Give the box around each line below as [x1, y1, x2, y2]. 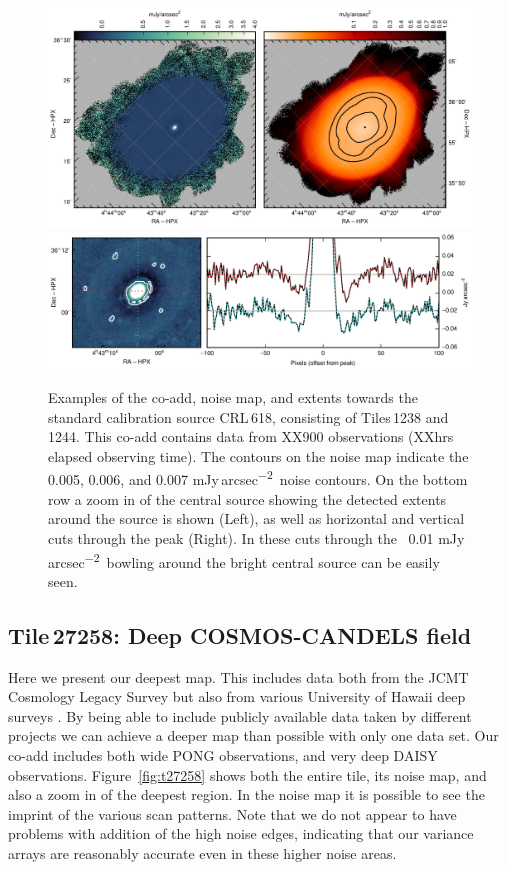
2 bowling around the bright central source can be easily [93, 548, 440, 572]
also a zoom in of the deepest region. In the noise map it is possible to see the [8, 784, 485, 805]
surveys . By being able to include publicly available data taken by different [8, 705, 472, 726]
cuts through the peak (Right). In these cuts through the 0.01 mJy [48, 527, 465, 548]
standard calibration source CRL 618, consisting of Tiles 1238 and [48, 406, 449, 427]
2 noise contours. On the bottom [267, 466, 468, 490]
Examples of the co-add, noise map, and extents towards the [48, 387, 418, 408]
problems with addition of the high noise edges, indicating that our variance [8, 823, 474, 844]
